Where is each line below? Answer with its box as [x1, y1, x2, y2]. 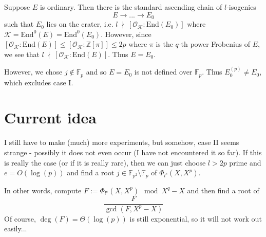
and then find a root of [187, 185, 259, 195]
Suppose [4, 2, 30, 12]
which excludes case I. [4, 77, 73, 87]
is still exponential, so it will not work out [129, 213, 262, 224]
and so [86, 66, 107, 77]
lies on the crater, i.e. [46, 19, 113, 29]
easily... [4, 223, 27, 234]
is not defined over [134, 66, 193, 77]
